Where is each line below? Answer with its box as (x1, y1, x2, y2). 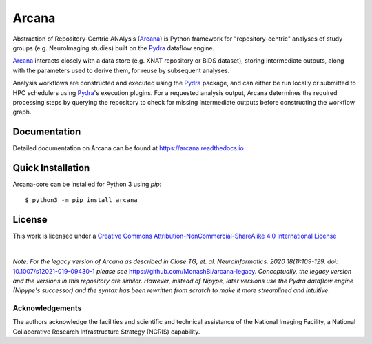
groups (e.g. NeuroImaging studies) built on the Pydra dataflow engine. (12, 43, 215, 52)
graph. (12, 108, 32, 117)
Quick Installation (12, 162, 90, 174)
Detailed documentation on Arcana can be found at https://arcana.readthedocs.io (12, 144, 244, 152)
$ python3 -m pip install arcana (25, 196, 138, 204)
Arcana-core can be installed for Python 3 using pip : (12, 180, 162, 189)
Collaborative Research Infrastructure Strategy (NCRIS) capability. (12, 327, 200, 336)
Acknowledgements (12, 303, 82, 313)
